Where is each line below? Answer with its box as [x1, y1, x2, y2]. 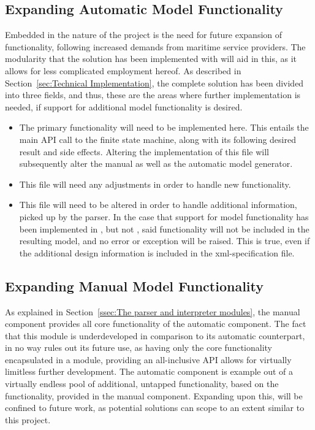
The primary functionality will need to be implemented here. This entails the [19, 121, 309, 134]
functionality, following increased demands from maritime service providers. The [5, 40, 306, 53]
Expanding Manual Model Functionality [5, 276, 264, 295]
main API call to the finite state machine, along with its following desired [19, 132, 296, 145]
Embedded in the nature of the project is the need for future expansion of [5, 28, 283, 41]
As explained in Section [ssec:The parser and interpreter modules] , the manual [5, 305, 300, 318]
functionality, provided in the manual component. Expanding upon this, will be [5, 389, 303, 402]
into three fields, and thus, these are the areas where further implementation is [5, 88, 301, 101]
